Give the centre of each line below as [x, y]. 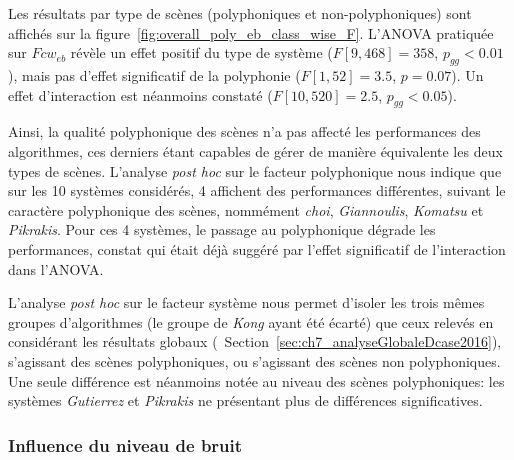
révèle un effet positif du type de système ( [201, 52]
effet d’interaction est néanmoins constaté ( [140, 94]
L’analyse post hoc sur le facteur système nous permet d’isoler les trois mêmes [246, 302]
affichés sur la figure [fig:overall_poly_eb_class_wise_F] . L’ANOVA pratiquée [251, 32]
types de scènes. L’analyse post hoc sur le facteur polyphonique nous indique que [255, 170]
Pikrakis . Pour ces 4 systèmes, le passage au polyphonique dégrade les [222, 229]
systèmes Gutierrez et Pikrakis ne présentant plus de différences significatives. [245, 400]
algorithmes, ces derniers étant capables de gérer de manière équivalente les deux [255, 150]
